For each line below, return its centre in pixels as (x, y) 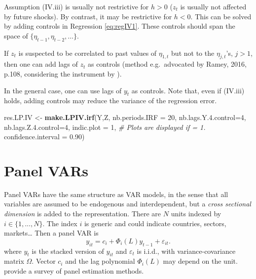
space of (16, 35)
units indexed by (196, 214)
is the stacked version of (68, 251)
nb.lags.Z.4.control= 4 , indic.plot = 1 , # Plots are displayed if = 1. (105, 127)
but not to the (193, 53)
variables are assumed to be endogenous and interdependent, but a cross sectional (128, 204)
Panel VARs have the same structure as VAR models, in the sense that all (116, 194)
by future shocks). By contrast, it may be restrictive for (88, 16)
